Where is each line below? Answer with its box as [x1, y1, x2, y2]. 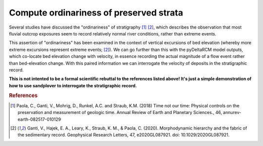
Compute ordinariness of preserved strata [9, 7, 184, 18]
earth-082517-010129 [18, 116, 61, 122]
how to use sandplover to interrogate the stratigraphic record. [9, 82, 137, 88]
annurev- [223, 110, 242, 115]
